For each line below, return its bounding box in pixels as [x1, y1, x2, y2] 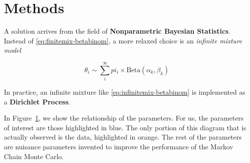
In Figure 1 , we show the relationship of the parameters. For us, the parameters [4, 113, 244, 123]
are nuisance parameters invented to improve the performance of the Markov [4, 142, 233, 151]
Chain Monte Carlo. [4, 151, 64, 161]
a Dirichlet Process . [4, 96, 70, 106]
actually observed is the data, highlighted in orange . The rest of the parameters [4, 132, 242, 142]
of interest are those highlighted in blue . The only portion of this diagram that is [4, 122, 246, 132]
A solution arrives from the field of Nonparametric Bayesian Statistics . [4, 26, 230, 36]
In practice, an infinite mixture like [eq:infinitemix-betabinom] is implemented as [4, 87, 246, 97]
